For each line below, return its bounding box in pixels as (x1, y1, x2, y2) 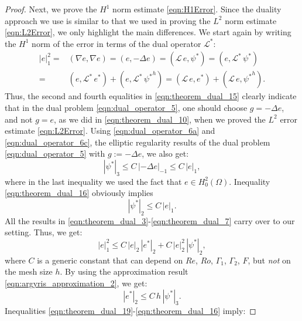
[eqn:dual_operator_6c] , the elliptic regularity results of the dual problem (5, 136, 270, 148)
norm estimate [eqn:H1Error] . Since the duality (112, 3, 282, 15)
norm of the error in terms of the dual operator (32, 37, 201, 49)
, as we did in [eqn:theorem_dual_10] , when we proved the (54, 113, 266, 125)
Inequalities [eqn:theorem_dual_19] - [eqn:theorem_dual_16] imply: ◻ (5, 305, 256, 317)
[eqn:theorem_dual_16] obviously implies (5, 187, 153, 199)
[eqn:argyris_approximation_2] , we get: (5, 276, 147, 289)
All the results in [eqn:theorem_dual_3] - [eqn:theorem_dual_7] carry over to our (5, 214, 295, 227)
